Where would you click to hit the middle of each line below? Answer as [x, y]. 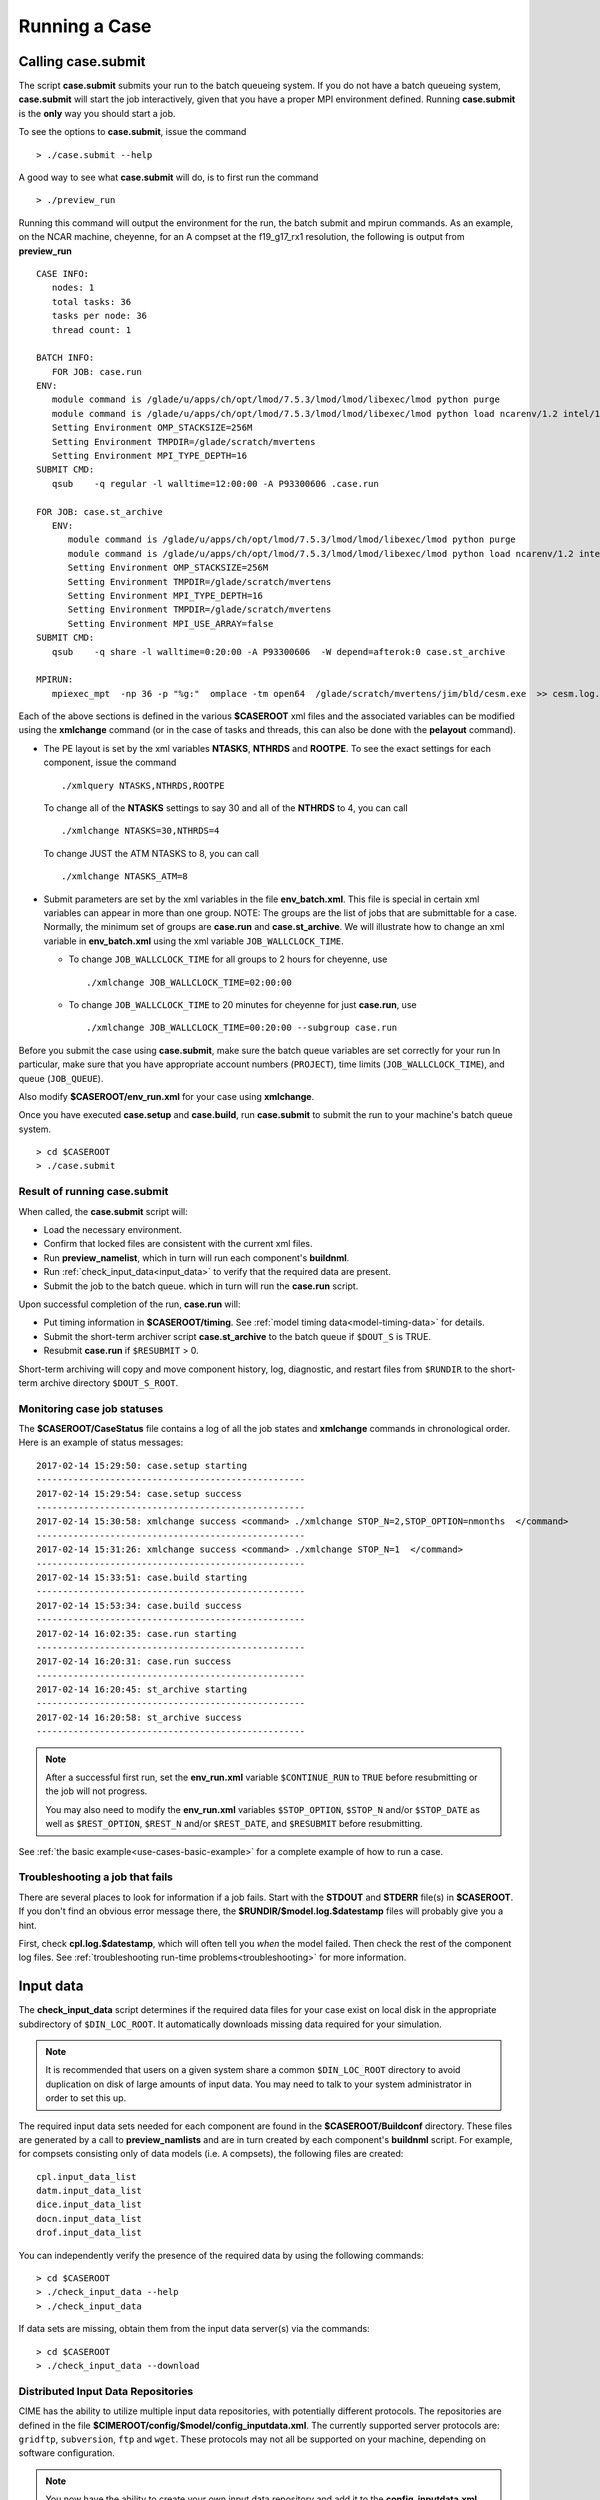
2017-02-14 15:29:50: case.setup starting [142, 1465]
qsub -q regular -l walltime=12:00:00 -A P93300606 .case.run [215, 483]
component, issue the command [110, 762]
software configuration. [66, 2453]
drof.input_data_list [89, 2233]
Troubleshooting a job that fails [96, 1877]
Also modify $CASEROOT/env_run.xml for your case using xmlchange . [166, 1096]
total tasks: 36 [91, 301]
